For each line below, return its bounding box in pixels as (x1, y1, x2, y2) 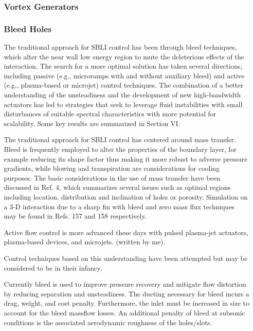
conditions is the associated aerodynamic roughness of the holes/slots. (4, 317, 212, 327)
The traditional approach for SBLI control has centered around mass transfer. (4, 134, 236, 145)
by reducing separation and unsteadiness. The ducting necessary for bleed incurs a (4, 288, 249, 298)
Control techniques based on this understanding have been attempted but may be (4, 253, 248, 263)
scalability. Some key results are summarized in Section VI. (4, 118, 181, 128)
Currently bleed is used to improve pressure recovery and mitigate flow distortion (4, 279, 246, 289)
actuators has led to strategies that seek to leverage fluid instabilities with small (4, 99, 243, 109)
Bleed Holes (4, 22, 52, 35)
